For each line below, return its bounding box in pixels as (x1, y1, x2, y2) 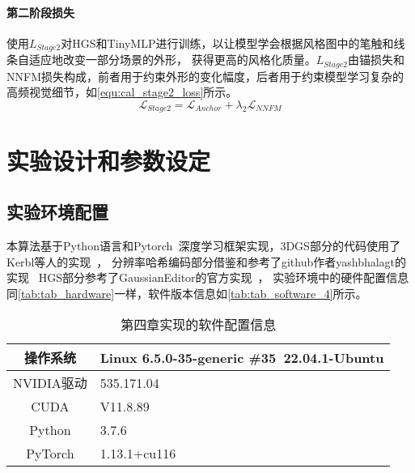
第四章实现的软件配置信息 (121, 315, 277, 335)
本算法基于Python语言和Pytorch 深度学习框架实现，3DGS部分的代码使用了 (6, 236, 400, 254)
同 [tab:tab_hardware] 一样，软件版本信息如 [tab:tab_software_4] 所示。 (6, 284, 367, 301)
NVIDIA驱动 (13, 373, 87, 393)
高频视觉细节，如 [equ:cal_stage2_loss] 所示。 (6, 83, 238, 100)
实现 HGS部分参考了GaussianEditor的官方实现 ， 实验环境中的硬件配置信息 (6, 269, 409, 286)
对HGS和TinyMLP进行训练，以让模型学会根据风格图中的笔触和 (61, 34, 394, 51)
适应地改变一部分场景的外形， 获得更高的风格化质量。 (28, 51, 316, 68)
